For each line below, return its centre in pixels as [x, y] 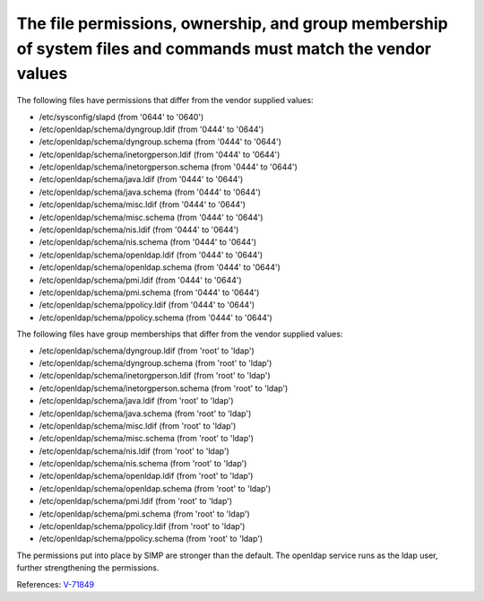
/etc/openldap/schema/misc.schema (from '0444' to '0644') [151, 217]
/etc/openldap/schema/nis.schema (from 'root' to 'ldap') [143, 464]
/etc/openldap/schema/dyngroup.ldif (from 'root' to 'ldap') [147, 351]
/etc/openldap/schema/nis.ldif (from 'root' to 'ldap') [134, 451]
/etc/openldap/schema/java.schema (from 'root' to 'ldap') [145, 414]
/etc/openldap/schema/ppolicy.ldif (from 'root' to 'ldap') [142, 527]
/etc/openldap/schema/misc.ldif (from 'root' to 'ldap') [138, 425]
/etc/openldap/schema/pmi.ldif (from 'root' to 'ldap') [136, 501]
